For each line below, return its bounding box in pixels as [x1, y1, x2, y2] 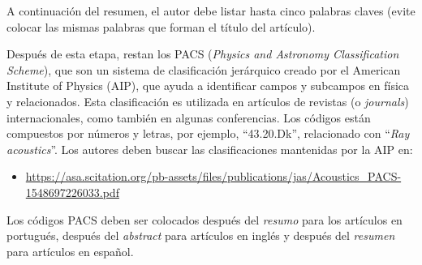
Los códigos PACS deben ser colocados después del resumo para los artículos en [6, 211, 403, 228]
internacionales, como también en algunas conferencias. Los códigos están [6, 109, 371, 126]
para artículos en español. [6, 242, 134, 259]
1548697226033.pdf [25, 183, 119, 200]
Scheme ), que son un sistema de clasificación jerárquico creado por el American [6, 61, 401, 78]
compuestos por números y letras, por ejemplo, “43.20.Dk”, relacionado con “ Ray [6, 125, 410, 142]
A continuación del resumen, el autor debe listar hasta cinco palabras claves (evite [6, 2, 416, 19]
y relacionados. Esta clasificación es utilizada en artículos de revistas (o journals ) [6, 92, 409, 109]
